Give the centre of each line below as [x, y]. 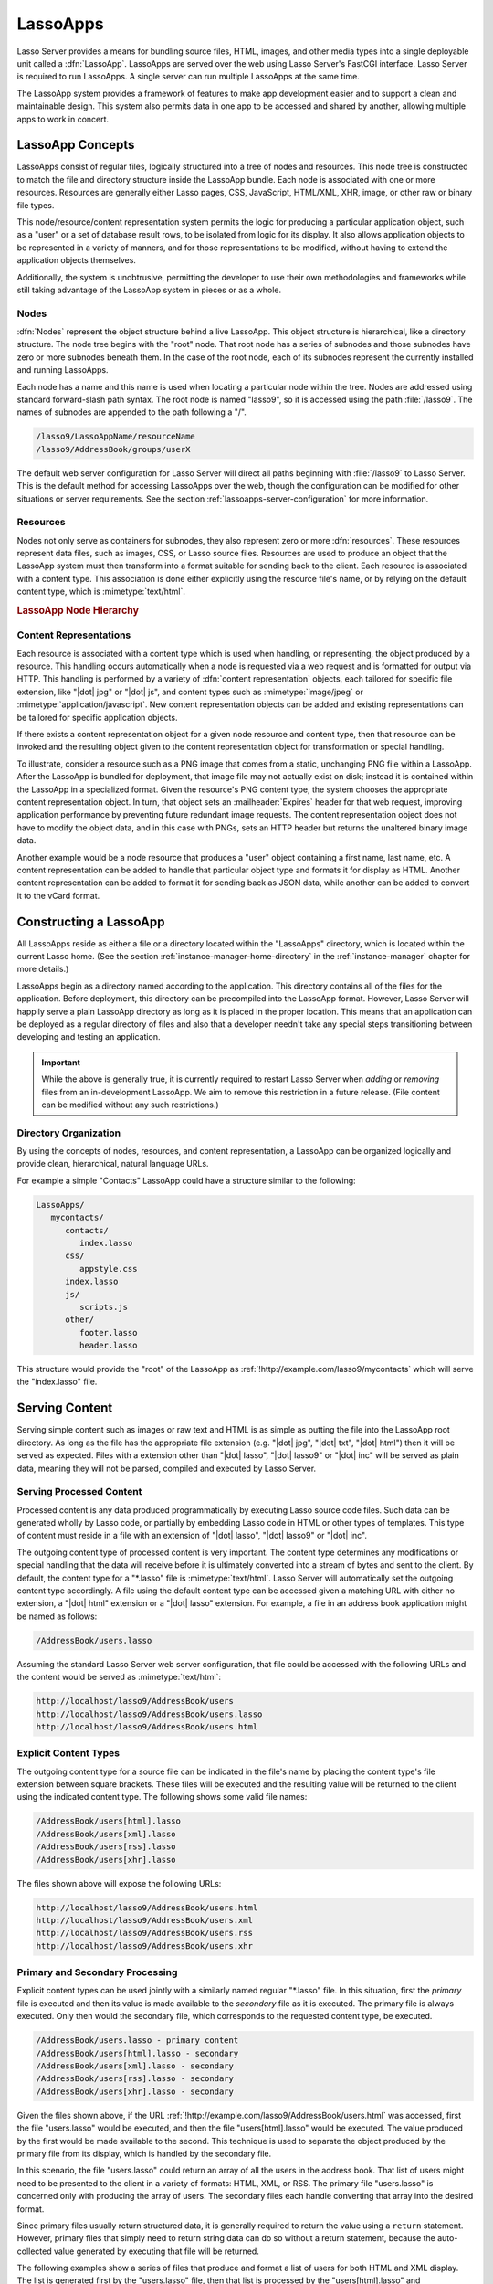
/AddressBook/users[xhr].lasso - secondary [135, 2091]
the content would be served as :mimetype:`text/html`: [119, 1677]
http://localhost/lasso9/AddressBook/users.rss [144, 1933]
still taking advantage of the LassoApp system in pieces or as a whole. [149, 290]
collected [34, 2251]
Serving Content [65, 1408]
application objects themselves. [77, 260]
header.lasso [108, 1346]
